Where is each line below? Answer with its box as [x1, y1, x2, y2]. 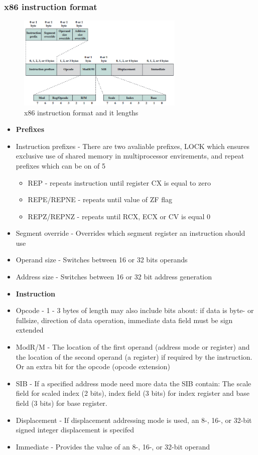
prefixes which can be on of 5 [16, 160, 106, 171]
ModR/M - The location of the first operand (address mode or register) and [16, 342, 250, 352]
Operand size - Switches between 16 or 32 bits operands [16, 254, 188, 265]
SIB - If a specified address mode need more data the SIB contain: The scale [16, 378, 251, 388]
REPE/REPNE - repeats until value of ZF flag [28, 194, 172, 205]
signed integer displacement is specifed [16, 424, 135, 435]
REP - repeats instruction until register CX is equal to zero [28, 177, 211, 188]
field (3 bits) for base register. [16, 398, 107, 408]
